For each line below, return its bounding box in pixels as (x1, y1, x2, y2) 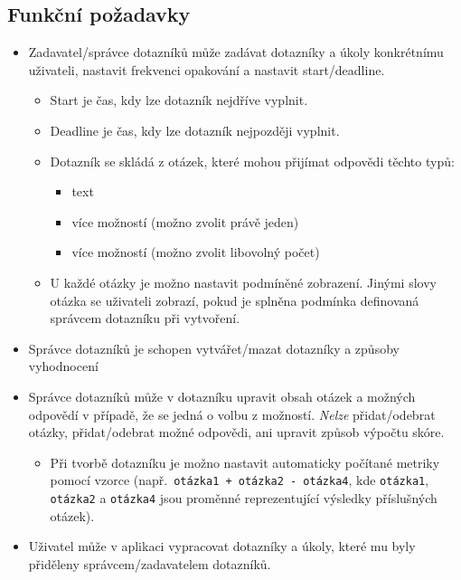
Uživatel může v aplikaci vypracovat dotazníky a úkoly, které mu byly (28, 537, 416, 556)
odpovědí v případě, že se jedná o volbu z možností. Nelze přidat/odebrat (28, 404, 436, 423)
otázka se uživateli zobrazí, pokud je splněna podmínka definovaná (50, 290, 419, 309)
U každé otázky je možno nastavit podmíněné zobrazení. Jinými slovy (50, 272, 437, 291)
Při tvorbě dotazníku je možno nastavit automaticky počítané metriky (50, 452, 440, 471)
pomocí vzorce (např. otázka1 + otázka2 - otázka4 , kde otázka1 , (50, 471, 429, 490)
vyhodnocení (28, 357, 99, 376)
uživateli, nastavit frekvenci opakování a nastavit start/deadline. (28, 60, 385, 79)
